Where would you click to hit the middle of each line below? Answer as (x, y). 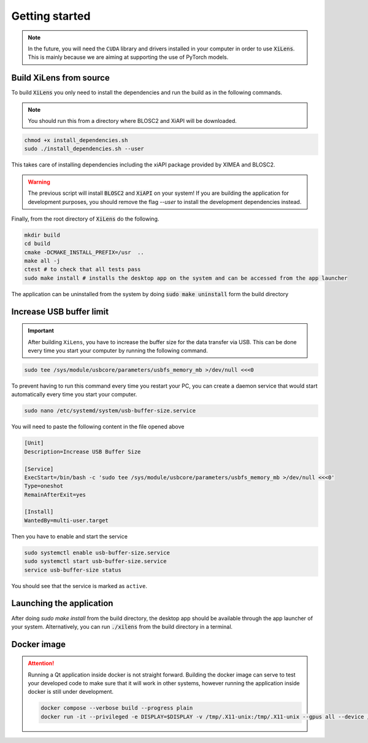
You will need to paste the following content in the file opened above (98, 427)
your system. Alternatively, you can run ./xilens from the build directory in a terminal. (122, 626)
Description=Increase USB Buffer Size (82, 451)
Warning (39, 182)
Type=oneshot (44, 486)
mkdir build (42, 235)
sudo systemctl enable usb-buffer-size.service (97, 552)
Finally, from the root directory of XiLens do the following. (85, 219)
